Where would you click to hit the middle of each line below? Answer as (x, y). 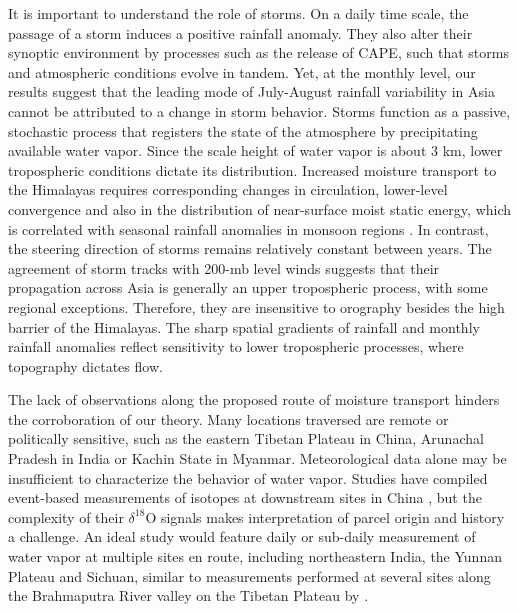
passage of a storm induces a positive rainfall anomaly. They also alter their (240, 32)
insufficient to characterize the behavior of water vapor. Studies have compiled (248, 477)
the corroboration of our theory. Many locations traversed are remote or (228, 418)
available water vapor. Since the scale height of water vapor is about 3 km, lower (255, 150)
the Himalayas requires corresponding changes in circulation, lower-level (228, 189)
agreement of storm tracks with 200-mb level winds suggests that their (224, 267)
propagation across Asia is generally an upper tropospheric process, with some (248, 287)
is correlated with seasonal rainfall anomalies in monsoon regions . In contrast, (248, 228)
